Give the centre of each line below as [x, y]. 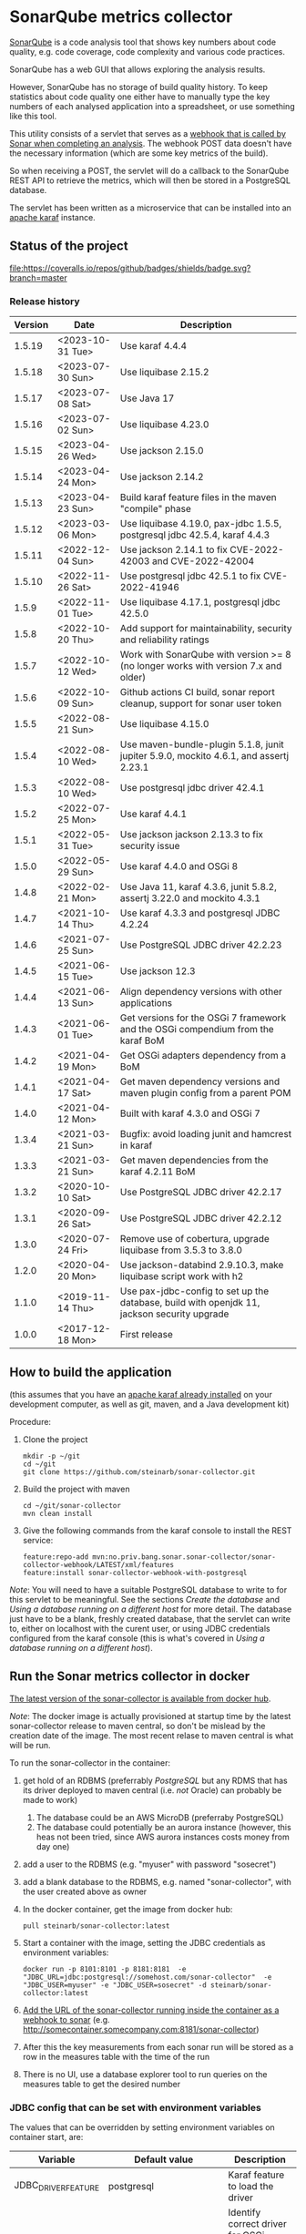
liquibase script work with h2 [182, 1276]
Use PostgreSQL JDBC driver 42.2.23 [201, 945]
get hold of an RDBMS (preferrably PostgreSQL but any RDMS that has [155, 1780]
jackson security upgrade [174, 1314]
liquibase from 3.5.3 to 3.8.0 [181, 1250]
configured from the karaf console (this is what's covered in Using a [138, 1638]
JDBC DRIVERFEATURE [57, 2186]
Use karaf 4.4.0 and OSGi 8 [179, 866]
